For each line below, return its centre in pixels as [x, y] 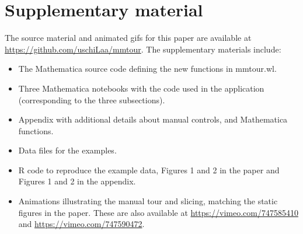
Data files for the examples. [67, 150]
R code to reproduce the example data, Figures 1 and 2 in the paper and [149, 170]
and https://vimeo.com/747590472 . [81, 224]
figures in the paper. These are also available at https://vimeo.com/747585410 [158, 212]
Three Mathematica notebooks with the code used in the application [141, 88]
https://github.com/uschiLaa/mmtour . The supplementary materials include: [143, 49]
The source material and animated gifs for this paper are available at [128, 38]
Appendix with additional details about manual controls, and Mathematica [153, 119]
